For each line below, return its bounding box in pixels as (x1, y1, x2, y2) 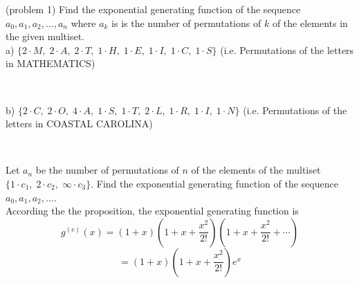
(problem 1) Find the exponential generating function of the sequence (6, 2, 301, 16)
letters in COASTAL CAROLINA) (6, 116, 153, 131)
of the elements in (272, 15, 348, 30)
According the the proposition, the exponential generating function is (6, 203, 299, 218)
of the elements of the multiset (191, 163, 321, 177)
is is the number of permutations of (111, 15, 261, 30)
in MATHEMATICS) (6, 56, 95, 71)
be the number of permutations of (35, 163, 179, 177)
